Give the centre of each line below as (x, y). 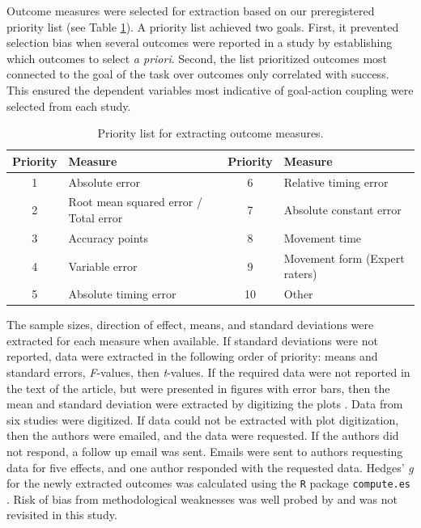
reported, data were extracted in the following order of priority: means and (192, 356)
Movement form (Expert (344, 258)
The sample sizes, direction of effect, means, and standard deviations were (190, 325)
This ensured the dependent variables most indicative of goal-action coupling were (210, 89)
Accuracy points (108, 237)
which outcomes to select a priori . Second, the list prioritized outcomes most (197, 58)
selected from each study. (69, 106)
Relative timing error (336, 182)
